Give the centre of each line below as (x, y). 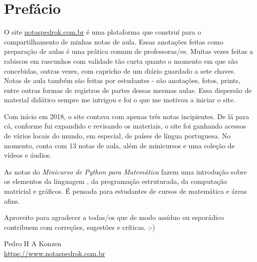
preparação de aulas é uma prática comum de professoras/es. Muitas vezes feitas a (128, 51)
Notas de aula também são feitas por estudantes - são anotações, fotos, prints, (122, 80)
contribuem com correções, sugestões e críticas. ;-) (80, 227)
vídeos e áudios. (28, 155)
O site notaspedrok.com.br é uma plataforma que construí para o (103, 32)
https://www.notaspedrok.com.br (55, 253)
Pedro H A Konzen (33, 243)
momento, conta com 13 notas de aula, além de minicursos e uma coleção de (119, 145)
